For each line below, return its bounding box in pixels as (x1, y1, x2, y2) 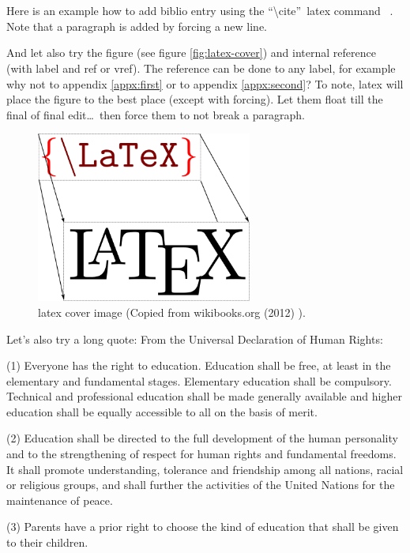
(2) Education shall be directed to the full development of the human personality (6, 430, 398, 446)
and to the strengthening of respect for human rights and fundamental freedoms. (6, 446, 397, 462)
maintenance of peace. (6, 491, 113, 508)
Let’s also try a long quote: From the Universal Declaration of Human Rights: (6, 330, 383, 347)
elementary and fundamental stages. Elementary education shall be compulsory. (6, 372, 392, 389)
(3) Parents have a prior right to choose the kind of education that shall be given (6, 518, 399, 535)
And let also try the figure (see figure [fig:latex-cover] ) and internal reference (6, 44, 376, 61)
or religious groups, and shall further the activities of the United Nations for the (6, 476, 395, 493)
